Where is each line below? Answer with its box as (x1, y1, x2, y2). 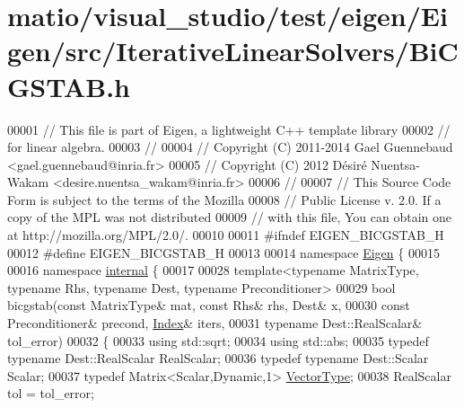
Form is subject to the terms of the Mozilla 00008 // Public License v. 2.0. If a (7, 190, 442, 208)
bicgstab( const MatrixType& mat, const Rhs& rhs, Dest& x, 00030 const (7, 296, 410, 315)
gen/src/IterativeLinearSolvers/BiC (7, 32, 459, 69)
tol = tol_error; (7, 384, 94, 403)
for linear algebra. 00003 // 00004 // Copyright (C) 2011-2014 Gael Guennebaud (7, 137, 453, 156)
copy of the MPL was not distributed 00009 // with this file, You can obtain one (7, 208, 451, 226)
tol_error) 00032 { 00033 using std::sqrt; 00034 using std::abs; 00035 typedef (7, 331, 429, 350)
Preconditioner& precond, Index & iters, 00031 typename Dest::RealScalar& (7, 314, 423, 333)
